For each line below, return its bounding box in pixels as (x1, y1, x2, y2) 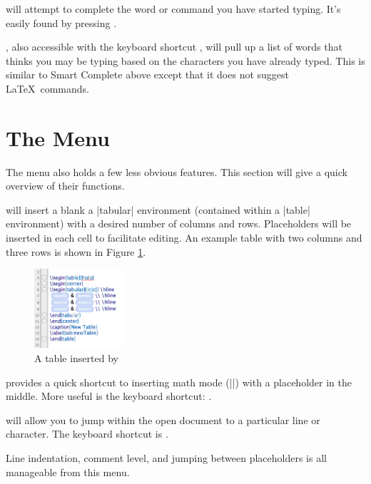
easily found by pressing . (6, 15, 117, 30)
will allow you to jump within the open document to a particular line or (6, 412, 320, 427)
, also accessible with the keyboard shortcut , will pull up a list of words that (6, 39, 342, 54)
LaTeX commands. (6, 81, 89, 96)
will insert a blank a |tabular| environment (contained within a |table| (6, 202, 310, 217)
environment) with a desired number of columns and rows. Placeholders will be (6, 216, 352, 231)
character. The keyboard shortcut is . (6, 426, 168, 441)
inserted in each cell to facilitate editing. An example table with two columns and (6, 230, 362, 245)
